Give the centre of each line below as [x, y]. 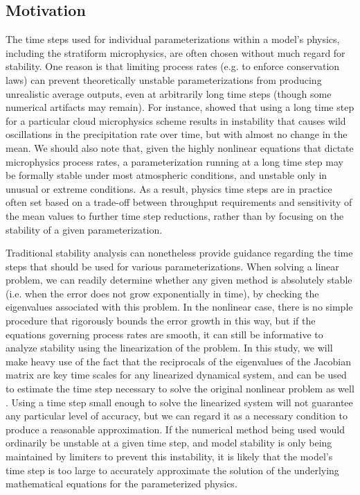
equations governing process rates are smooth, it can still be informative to [164, 334]
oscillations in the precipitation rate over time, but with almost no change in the [177, 134]
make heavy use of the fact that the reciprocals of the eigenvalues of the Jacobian [179, 361]
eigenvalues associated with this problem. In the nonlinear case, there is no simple [179, 307]
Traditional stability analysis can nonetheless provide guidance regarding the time [179, 253]
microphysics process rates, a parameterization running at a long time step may [174, 161]
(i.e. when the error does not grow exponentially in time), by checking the [162, 293]
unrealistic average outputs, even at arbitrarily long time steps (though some [169, 93]
